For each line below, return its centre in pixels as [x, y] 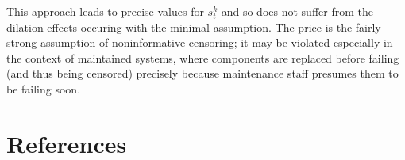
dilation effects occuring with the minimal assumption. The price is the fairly [194, 27]
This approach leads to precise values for [105, 11]
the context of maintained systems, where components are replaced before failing [203, 57]
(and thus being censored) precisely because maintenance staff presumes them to [202, 73]
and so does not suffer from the [297, 11]
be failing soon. [44, 88]
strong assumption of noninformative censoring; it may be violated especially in [200, 42]
